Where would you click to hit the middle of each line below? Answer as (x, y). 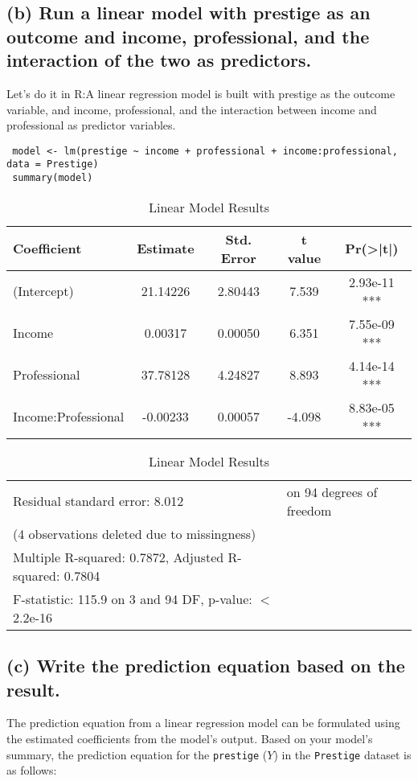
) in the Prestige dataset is (342, 754)
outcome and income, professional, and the (188, 36)
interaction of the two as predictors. (159, 60)
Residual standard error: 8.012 (98, 501)
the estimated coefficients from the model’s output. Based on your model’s (190, 738)
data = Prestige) (53, 164)
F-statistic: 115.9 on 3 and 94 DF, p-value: (133, 598)
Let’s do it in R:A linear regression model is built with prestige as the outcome (201, 93)
